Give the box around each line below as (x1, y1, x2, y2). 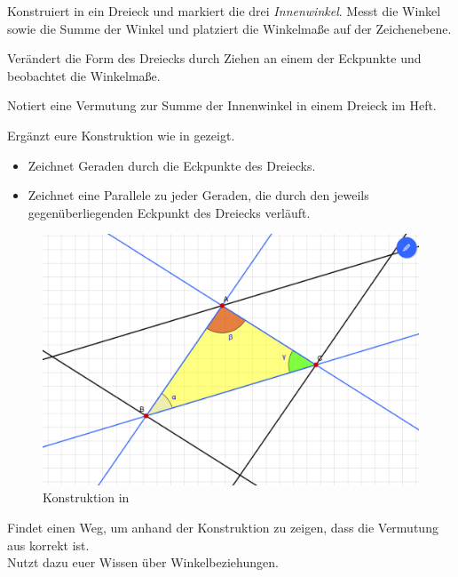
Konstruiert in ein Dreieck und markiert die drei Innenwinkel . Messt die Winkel (7, 2, 441, 20)
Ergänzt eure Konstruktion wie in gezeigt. (7, 125, 235, 144)
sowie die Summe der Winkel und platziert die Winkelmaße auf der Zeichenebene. (7, 19, 452, 37)
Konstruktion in (43, 488, 130, 507)
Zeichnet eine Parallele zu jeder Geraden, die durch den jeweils (28, 186, 369, 204)
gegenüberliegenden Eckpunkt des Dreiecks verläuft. (28, 203, 311, 221)
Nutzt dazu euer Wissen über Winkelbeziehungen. (7, 553, 279, 572)
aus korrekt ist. (7, 535, 90, 554)
